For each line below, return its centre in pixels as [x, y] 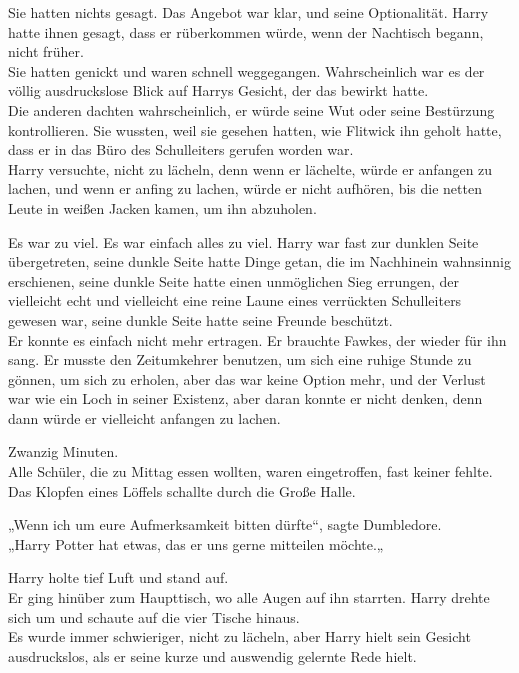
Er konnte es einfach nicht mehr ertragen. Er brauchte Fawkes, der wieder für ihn [257, 339]
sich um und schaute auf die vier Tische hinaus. [154, 616]
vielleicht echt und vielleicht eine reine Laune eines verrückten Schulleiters [235, 300]
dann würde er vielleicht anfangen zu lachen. [144, 417]
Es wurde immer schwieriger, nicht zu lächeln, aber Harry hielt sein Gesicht [239, 636]
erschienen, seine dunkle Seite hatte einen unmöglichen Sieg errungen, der [234, 280]
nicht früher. [46, 51]
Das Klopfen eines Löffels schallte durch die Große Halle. [182, 490]
